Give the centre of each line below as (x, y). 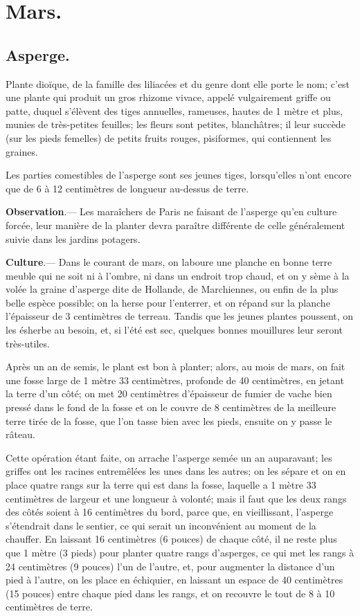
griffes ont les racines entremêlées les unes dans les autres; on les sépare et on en (176, 471)
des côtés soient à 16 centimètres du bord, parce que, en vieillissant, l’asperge (170, 512)
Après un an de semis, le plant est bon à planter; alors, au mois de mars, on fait (175, 366)
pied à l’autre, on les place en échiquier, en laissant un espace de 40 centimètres (174, 580)
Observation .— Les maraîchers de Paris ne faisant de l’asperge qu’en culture (171, 211)
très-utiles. (28, 343)
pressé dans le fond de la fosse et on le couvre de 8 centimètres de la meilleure (171, 407)
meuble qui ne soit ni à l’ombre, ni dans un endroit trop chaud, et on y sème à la (178, 275)
